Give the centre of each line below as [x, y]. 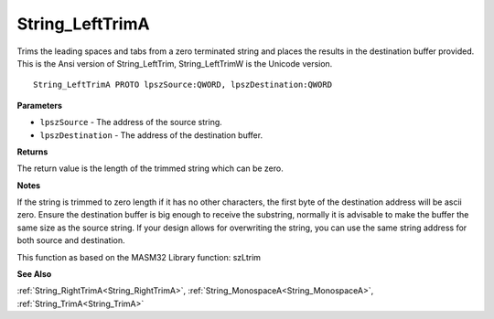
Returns [32, 152]
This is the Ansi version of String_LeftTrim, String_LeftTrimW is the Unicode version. [175, 63]
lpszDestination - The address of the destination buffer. [151, 135]
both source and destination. [71, 240]
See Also [34, 274]
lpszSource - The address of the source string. [131, 122]
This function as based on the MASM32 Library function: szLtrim [139, 257]
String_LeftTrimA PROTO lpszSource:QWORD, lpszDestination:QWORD [183, 85]
